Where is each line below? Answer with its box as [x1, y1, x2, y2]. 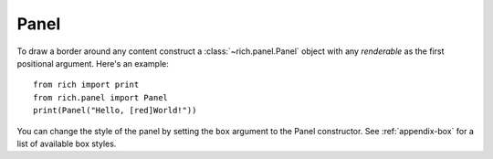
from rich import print [33, 79, 140, 90]
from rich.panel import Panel [33, 92, 169, 102]
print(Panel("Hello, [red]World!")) [33, 105, 197, 116]
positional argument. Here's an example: [16, 58, 169, 69]
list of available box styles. [16, 138, 117, 149]
